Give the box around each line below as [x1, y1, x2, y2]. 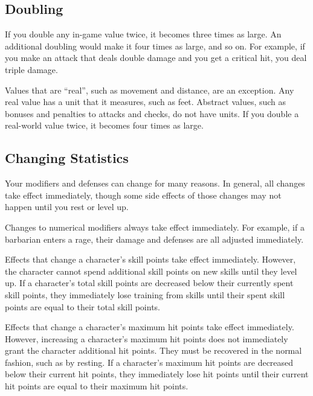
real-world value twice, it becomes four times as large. [5, 119, 204, 132]
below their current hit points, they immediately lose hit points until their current [5, 368, 309, 380]
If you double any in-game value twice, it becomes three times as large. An [5, 28, 282, 40]
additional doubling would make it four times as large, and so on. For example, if [5, 39, 305, 52]
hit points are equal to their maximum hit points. [5, 380, 189, 392]
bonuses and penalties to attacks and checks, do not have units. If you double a [5, 107, 299, 120]
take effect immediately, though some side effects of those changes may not [5, 188, 282, 201]
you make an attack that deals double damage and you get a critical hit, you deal [5, 51, 307, 64]
